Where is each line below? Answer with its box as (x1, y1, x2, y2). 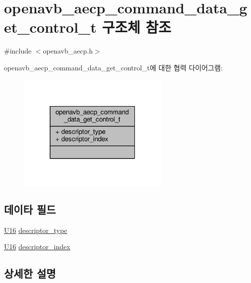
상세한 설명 (4, 266, 56, 281)
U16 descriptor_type (4, 225, 67, 235)
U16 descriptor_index (4, 241, 70, 252)
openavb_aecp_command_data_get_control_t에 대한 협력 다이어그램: (4, 62, 223, 72)
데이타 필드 (4, 201, 56, 217)
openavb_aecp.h (43, 46, 93, 56)
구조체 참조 (102, 17, 171, 37)
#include (4, 46, 32, 56)
